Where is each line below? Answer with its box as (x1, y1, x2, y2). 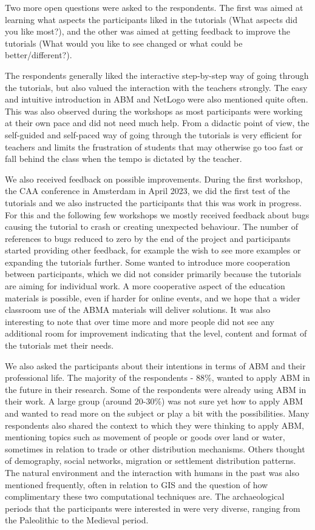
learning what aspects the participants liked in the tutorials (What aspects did (5, 13, 298, 25)
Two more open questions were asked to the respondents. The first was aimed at (5, 1, 303, 13)
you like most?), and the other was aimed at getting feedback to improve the (5, 25, 290, 38)
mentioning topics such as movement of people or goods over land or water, (5, 431, 285, 443)
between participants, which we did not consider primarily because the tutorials (5, 267, 302, 280)
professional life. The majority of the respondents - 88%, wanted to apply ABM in (5, 371, 310, 384)
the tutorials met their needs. (5, 339, 114, 352)
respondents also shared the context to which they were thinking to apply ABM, (5, 418, 304, 431)
